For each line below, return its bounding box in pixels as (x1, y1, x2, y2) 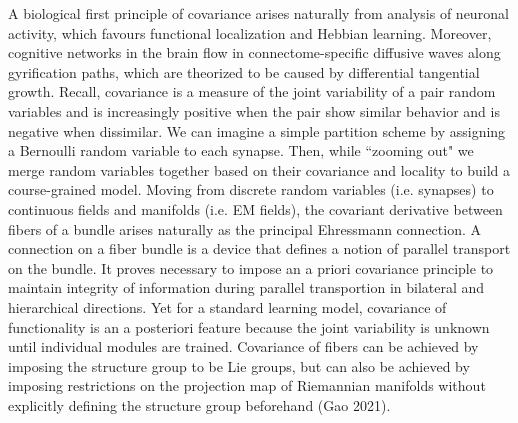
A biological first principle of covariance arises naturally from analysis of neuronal (8, 3, 509, 23)
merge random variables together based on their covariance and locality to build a (8, 159, 511, 180)
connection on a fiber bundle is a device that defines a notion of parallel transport (8, 238, 511, 259)
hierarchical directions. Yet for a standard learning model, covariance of (8, 296, 447, 317)
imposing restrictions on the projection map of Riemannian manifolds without (8, 375, 486, 396)
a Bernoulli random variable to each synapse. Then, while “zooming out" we (8, 140, 474, 161)
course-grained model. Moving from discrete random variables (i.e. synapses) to (8, 179, 494, 200)
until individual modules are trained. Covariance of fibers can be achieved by (8, 336, 479, 357)
